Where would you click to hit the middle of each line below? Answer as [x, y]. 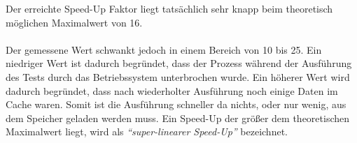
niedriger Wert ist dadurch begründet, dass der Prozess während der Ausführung [179, 63]
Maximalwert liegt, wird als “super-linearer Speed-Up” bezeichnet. [147, 131]
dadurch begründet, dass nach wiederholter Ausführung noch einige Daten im [172, 90]
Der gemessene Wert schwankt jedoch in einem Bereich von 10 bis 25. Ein [164, 49]
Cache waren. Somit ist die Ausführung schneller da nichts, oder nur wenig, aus [176, 104]
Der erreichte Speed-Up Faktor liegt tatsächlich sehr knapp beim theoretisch [169, 8]
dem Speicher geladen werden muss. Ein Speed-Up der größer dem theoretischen [178, 118]
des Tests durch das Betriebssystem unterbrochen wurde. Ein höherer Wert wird [178, 76]
